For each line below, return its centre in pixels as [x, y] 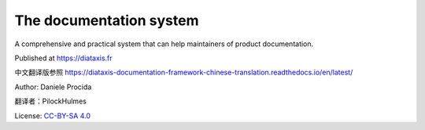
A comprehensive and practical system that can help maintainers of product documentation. [164, 44]
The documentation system [107, 20]
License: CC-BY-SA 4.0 [52, 116]
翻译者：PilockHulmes [50, 101]
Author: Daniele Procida [53, 87]
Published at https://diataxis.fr [64, 58]
